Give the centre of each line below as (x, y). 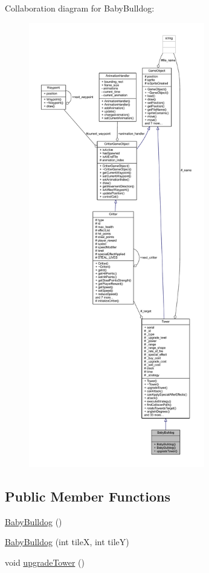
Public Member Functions (88, 496)
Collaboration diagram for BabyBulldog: (80, 8)
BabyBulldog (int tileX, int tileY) (67, 542)
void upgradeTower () (45, 562)
